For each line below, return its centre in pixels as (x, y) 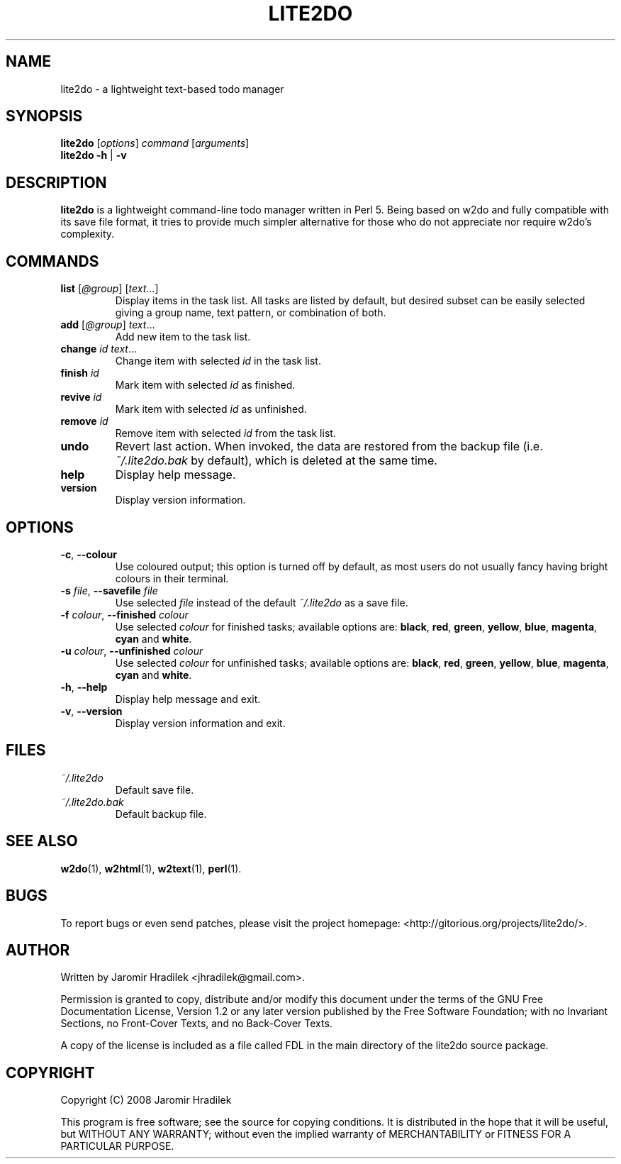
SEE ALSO (42, 841)
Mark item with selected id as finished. (205, 385)
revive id (81, 397)
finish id (80, 373)
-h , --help (84, 687)
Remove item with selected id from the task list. (225, 433)
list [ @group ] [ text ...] (110, 289)
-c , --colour (89, 554)
